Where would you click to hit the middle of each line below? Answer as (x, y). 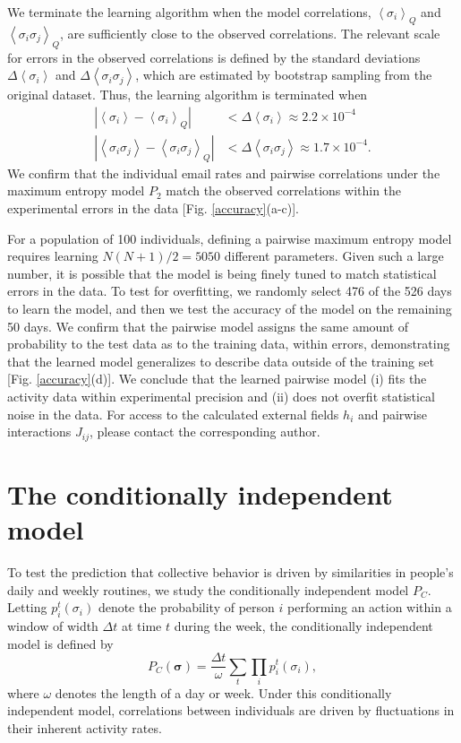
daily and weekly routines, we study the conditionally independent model (208, 589)
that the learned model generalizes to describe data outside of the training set (221, 361)
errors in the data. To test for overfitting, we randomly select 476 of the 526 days (230, 291)
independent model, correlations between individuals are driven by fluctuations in (231, 710)
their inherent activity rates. (85, 728)
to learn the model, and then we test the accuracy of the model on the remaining (230, 308)
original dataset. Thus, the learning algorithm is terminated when (188, 95)
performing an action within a (370, 607)
